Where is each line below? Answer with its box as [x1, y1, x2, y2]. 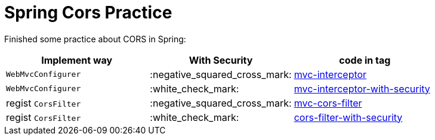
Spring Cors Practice [4, 2, 172, 23]
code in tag [339, 54, 391, 66]
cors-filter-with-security [294, 111, 403, 123]
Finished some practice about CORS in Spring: [4, 33, 186, 44]
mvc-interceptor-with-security [294, 82, 430, 95]
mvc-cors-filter [294, 97, 362, 109]
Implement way [41, 54, 113, 66]
